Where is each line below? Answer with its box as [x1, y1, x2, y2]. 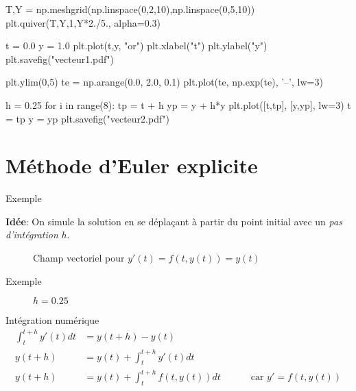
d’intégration [5, 227, 58, 242]
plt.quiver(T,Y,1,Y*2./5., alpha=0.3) [5, 15, 161, 29]
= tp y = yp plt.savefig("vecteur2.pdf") [5, 111, 169, 125]
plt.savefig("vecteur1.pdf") [5, 51, 115, 66]
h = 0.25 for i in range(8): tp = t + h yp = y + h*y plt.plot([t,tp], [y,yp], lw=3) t [5, 97, 351, 112]
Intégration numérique [5, 313, 99, 327]
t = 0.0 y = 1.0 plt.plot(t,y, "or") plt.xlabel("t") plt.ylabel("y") [5, 38, 268, 53]
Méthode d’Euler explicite [5, 151, 258, 179]
